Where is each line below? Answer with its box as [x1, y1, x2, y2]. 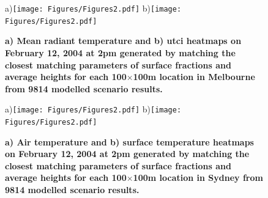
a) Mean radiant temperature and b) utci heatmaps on [5, 34, 242, 47]
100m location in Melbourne [133, 70, 255, 83]
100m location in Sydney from [133, 171, 263, 184]
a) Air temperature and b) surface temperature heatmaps [5, 135, 254, 148]
